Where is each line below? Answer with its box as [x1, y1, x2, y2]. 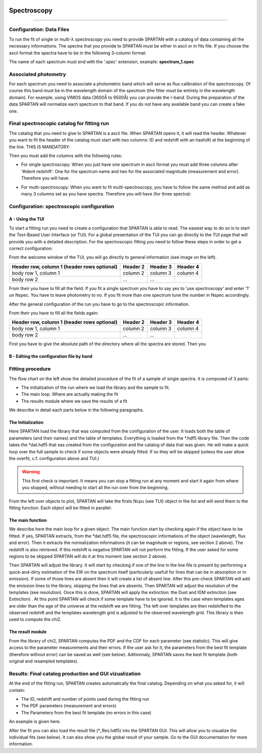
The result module [9, 629, 47, 635]
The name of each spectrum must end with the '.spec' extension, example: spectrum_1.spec [9, 59, 194, 64]
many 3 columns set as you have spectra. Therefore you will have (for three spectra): [21, 191, 192, 196]
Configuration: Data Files [9, 26, 69, 33]
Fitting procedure [9, 366, 51, 372]
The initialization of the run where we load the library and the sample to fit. [21, 385, 170, 390]
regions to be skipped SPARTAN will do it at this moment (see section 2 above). [9, 553, 167, 559]
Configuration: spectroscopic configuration [9, 203, 115, 209]
